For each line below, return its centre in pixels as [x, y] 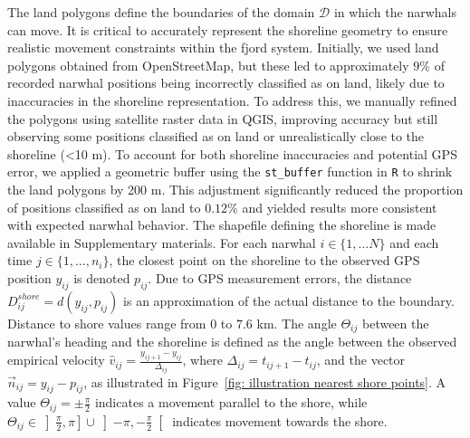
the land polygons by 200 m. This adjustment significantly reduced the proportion [235, 189]
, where [202, 360]
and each [414, 242]
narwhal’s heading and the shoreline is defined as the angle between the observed [232, 342]
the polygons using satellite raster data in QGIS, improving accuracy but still [223, 118]
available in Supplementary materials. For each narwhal [162, 242]
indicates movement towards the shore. [280, 420]
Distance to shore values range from [107, 323]
